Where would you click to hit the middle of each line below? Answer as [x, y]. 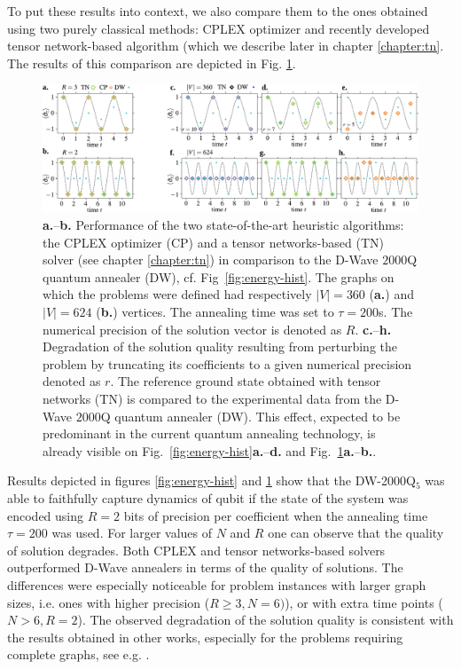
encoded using [46, 515]
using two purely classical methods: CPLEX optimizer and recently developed [219, 28]
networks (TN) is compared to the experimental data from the [212, 398]
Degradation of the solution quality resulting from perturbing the [220, 346]
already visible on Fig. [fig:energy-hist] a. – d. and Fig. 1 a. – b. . [210, 450]
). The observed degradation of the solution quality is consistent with [266, 620]
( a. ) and [391, 294]
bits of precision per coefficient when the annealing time [276, 515]
